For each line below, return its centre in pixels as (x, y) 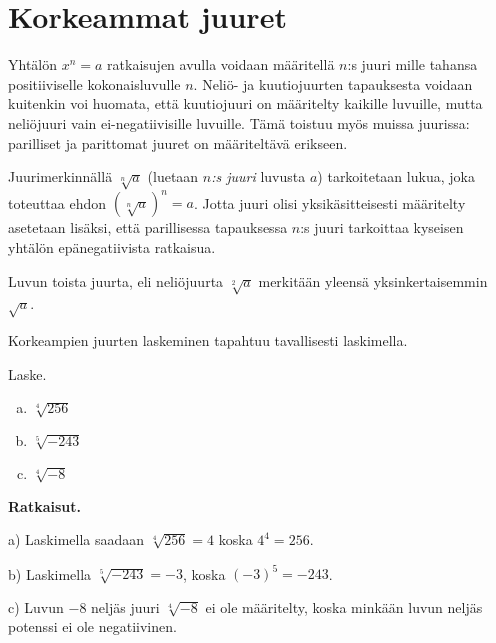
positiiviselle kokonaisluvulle (94, 83)
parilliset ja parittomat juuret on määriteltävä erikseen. (178, 142)
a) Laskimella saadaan (76, 539)
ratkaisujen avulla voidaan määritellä (221, 64)
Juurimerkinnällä (60, 176)
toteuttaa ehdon (57, 202)
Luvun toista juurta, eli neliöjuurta (116, 280)
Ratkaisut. (44, 505)
